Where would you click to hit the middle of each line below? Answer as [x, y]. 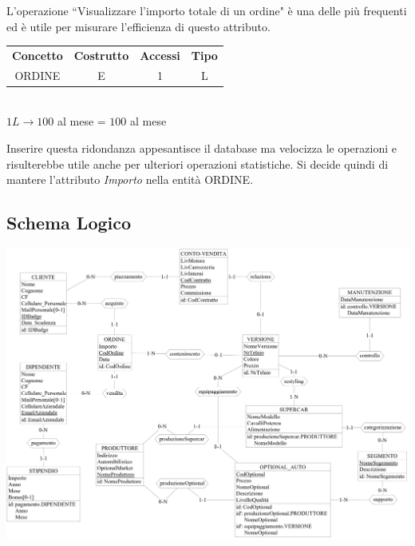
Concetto [38, 55]
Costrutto [101, 55]
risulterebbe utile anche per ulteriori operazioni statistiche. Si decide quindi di [198, 163]
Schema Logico [69, 223]
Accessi [160, 55]
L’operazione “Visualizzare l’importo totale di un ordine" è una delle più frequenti [207, 10]
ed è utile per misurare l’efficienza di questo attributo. [138, 26]
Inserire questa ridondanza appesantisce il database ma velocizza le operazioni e [202, 148]
